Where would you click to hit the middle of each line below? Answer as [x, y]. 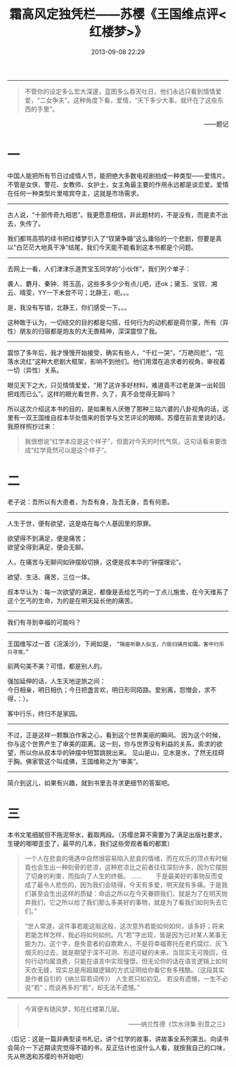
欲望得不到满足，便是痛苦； [47, 538]
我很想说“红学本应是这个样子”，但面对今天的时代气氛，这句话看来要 [123, 441]
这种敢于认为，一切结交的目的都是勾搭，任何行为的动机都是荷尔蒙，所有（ [115, 322]
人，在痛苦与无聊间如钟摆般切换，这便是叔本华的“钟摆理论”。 [96, 562]
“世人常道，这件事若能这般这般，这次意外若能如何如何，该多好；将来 [124, 926]
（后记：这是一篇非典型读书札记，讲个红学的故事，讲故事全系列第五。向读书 [118, 1039]
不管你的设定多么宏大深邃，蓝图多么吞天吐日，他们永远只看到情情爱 [123, 91]
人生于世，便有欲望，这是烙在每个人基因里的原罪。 [81, 523]
